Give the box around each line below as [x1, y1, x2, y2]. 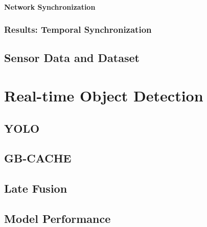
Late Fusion [4, 180, 67, 196]
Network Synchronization [4, 1, 96, 12]
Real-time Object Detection [4, 85, 203, 106]
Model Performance [4, 210, 111, 226]
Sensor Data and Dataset [4, 50, 140, 66]
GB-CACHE [4, 150, 72, 166]
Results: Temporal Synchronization [4, 23, 152, 36]
